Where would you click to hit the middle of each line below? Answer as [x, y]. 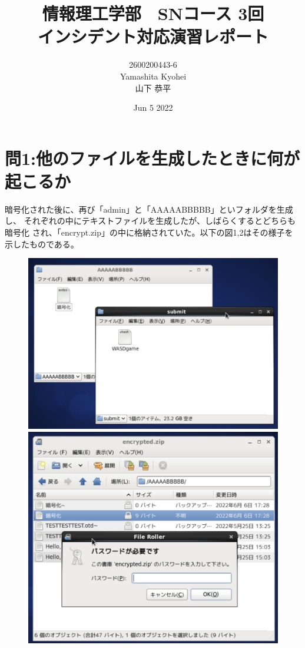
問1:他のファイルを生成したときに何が [152, 158]
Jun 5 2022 [153, 108]
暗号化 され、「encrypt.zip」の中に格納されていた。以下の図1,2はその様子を [149, 232]
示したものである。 [42, 244]
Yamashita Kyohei [153, 76]
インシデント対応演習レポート [153, 36]
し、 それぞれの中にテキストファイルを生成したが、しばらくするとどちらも [150, 221]
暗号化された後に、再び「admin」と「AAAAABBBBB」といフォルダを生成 [149, 209]
